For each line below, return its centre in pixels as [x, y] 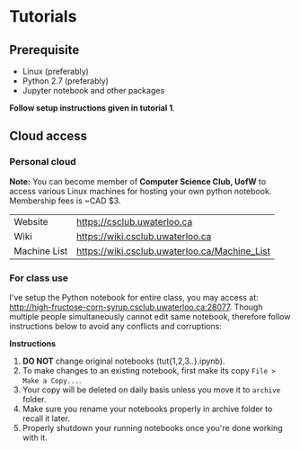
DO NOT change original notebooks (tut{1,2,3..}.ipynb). [124, 361]
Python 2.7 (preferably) [66, 81]
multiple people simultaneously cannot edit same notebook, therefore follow [150, 316]
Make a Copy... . [52, 380]
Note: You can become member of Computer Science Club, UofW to [138, 181]
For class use [39, 278]
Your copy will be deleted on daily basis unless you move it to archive [151, 390]
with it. [35, 437]
